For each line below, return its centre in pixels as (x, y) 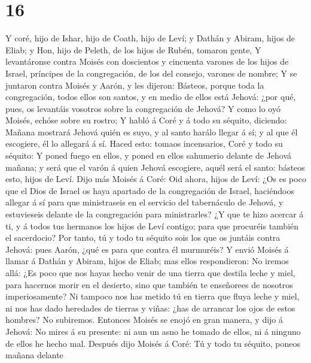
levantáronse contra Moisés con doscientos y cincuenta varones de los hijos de (147, 61)
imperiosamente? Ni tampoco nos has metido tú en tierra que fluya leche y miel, (153, 296)
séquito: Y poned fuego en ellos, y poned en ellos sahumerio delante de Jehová (149, 155)
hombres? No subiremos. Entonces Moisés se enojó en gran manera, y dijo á (144, 320)
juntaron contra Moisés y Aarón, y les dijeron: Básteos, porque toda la (135, 85)
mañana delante (34, 355)
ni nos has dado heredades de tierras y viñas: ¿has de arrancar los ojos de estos (150, 308)
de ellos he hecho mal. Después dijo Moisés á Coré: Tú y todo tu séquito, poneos (153, 343)
